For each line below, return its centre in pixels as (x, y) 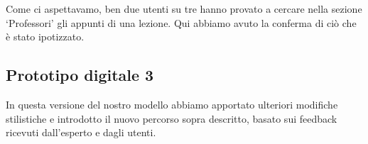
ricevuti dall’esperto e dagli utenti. (81, 132)
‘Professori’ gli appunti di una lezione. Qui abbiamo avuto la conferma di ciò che (181, 22)
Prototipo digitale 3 (80, 75)
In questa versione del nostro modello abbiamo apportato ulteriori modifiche (172, 104)
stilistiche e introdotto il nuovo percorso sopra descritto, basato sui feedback (172, 118)
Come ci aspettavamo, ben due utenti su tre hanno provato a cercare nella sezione (184, 9)
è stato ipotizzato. (45, 37)
